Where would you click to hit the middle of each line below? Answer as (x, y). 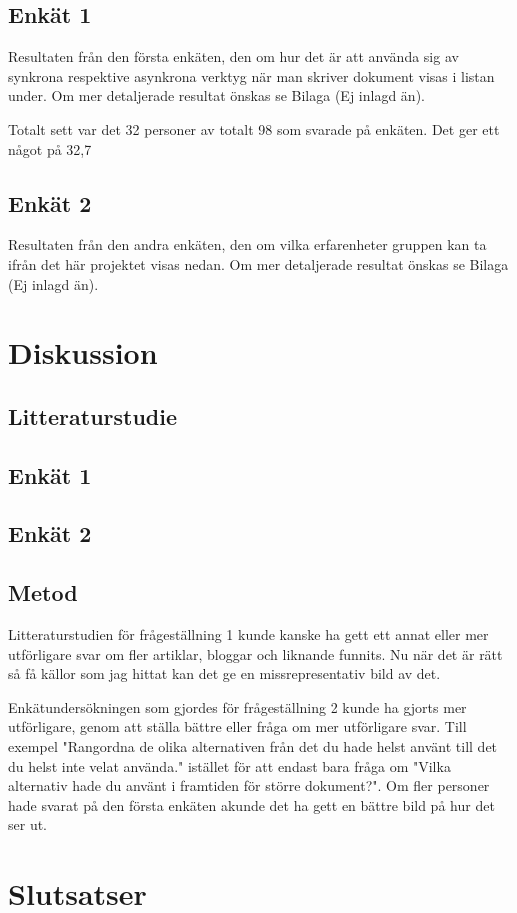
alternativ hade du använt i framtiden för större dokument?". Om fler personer (249, 785)
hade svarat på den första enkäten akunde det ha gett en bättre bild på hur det (251, 804)
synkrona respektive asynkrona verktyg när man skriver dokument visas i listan (251, 75)
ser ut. (28, 824)
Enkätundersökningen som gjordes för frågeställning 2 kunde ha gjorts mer (237, 706)
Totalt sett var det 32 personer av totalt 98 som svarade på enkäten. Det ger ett (254, 128)
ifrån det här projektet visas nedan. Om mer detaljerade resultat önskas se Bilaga (258, 263)
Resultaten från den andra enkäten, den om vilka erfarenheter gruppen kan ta (247, 244)
